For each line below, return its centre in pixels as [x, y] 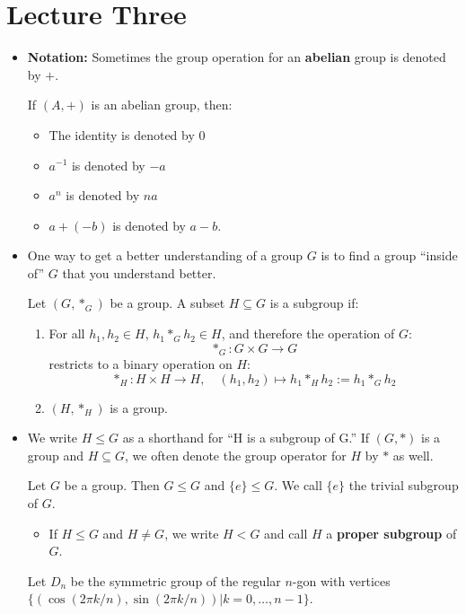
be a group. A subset [167, 303]
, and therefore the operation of [308, 333]
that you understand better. [139, 272]
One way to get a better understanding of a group [165, 255]
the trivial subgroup [404, 485]
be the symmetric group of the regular [176, 580]
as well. [413, 455]
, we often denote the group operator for [236, 455]
